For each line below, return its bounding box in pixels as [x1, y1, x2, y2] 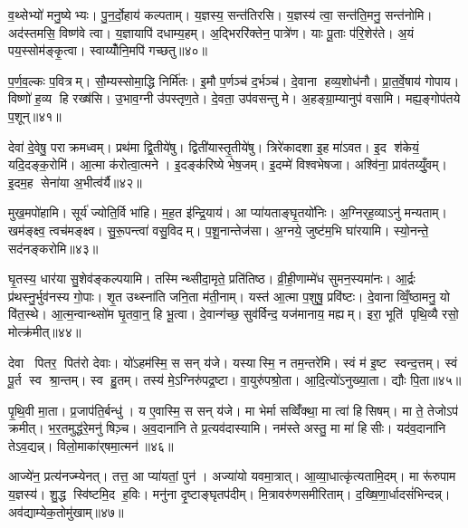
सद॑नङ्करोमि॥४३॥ [8, 238, 99, 257]
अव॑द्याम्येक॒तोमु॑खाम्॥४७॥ [8, 502, 124, 521]
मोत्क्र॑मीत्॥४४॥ [8, 322, 81, 341]
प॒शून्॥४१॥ [8, 106, 62, 125]
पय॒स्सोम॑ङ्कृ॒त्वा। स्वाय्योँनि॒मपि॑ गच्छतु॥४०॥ [8, 41, 207, 60]
